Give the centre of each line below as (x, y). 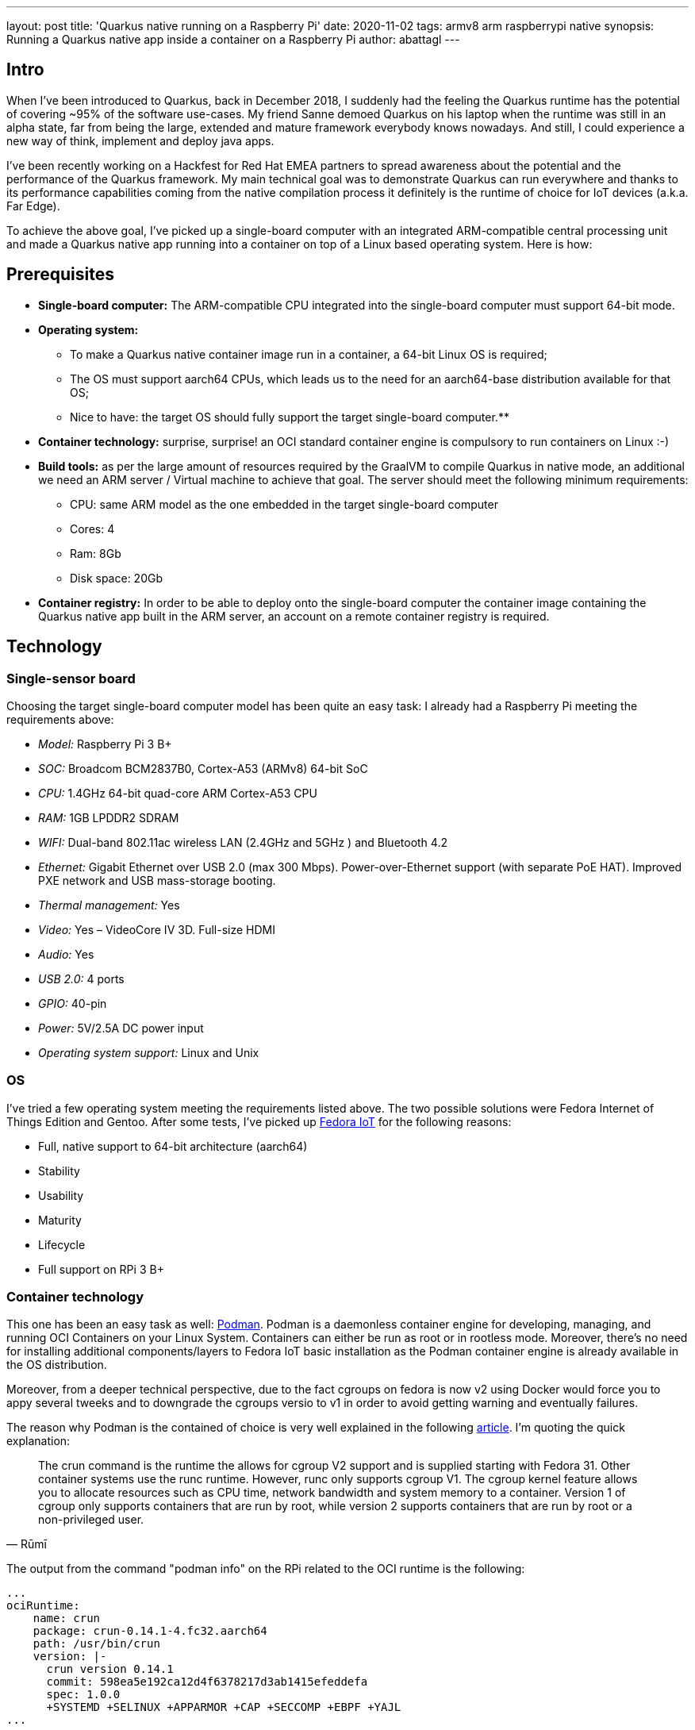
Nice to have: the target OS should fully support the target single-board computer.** (290, 417)
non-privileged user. (91, 1520)
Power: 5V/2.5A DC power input (121, 1028)
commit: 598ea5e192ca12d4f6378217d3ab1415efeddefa (207, 1682)
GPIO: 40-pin (73, 1003)
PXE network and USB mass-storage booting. (157, 880)
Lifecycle (62, 1244)
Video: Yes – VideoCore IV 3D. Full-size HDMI (157, 929)
